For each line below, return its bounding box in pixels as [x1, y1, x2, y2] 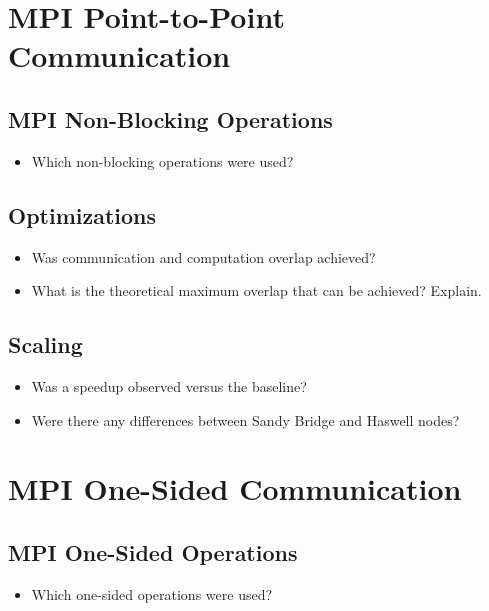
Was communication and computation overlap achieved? [31, 246, 376, 267]
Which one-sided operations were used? [31, 583, 273, 604]
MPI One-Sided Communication [8, 468, 462, 509]
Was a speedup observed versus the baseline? [31, 375, 307, 396]
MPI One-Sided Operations [8, 536, 298, 567]
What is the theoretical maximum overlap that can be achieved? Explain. [31, 280, 482, 301]
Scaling [8, 329, 83, 360]
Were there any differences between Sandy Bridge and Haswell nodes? [31, 409, 460, 430]
